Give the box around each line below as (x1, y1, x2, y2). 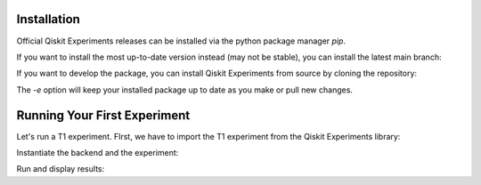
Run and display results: (16, 164, 105, 174)
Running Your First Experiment (16, 108, 191, 123)
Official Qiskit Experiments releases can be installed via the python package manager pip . (16, 36, 346, 46)
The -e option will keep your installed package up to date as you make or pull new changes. (16, 84, 354, 95)
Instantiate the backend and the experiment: (16, 147, 179, 157)
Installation (16, 12, 80, 27)
